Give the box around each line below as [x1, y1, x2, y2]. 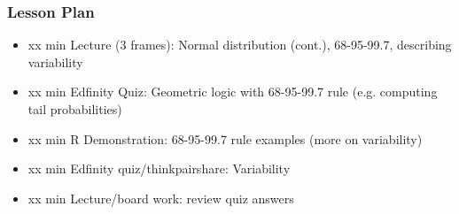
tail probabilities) [27, 100, 122, 118]
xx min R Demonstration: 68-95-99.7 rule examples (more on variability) [27, 129, 423, 148]
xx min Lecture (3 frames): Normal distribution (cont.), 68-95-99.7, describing [27, 35, 452, 54]
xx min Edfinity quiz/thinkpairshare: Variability [27, 159, 291, 178]
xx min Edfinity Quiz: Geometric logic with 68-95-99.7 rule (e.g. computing [27, 82, 438, 101]
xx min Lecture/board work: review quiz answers [27, 188, 294, 207]
